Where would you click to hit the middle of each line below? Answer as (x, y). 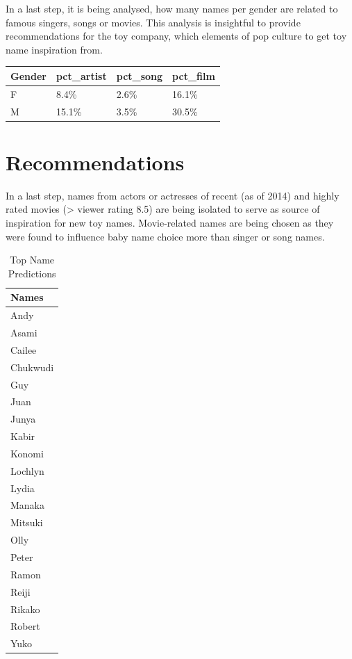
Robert (25, 626)
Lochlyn (27, 470)
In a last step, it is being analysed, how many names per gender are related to (172, 8)
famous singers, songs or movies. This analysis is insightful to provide (153, 22)
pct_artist (81, 75)
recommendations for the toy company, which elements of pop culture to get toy (176, 36)
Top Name (32, 260)
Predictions (32, 273)
